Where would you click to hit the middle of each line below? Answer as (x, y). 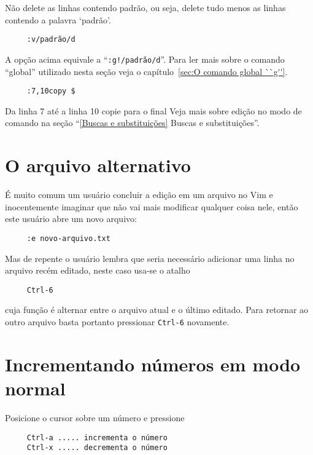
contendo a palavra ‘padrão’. (58, 19)
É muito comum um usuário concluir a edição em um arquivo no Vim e (139, 195)
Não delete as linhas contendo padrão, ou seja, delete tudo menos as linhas (145, 7)
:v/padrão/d (51, 40)
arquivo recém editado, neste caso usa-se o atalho (98, 270)
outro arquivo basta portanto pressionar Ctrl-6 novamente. (117, 321)
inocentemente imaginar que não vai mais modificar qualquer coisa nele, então (152, 206)
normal (35, 388)
